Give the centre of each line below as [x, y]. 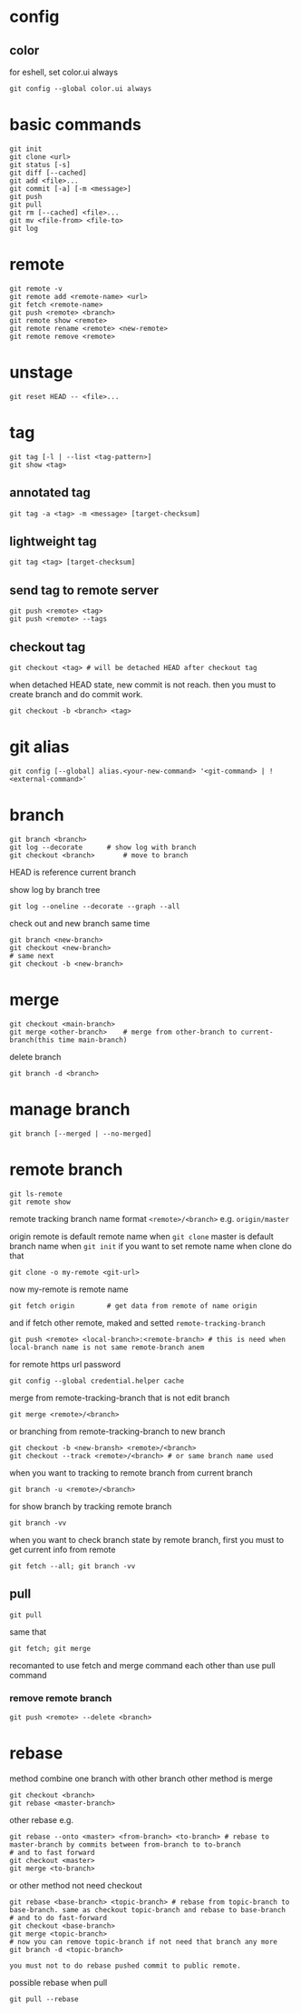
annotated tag [50, 493]
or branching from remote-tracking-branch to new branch [117, 1431]
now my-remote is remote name [69, 1289]
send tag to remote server [84, 590]
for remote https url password [65, 1364]
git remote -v [36, 288]
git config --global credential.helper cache [97, 1381]
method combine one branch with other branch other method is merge [141, 1778]
